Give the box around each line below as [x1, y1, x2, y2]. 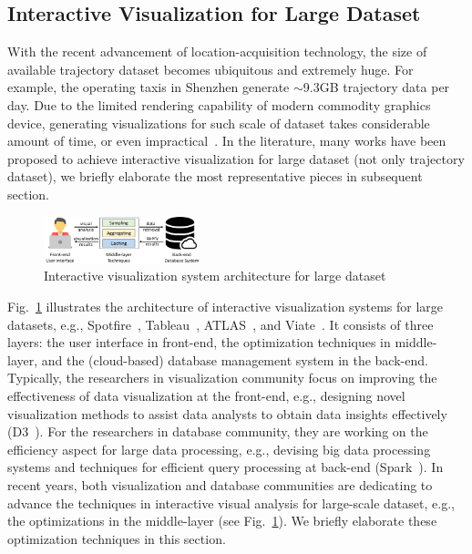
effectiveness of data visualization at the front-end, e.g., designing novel [7, 386, 405, 405]
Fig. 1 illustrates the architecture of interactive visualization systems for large [7, 297, 444, 316]
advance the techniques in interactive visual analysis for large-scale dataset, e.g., [7, 493, 455, 512]
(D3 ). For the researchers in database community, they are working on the [7, 422, 428, 441]
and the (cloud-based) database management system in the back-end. [41, 350, 428, 369]
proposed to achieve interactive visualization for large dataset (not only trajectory [7, 149, 465, 168]
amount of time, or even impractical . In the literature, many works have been [7, 131, 446, 150]
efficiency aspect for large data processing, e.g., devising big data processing [7, 439, 431, 458]
